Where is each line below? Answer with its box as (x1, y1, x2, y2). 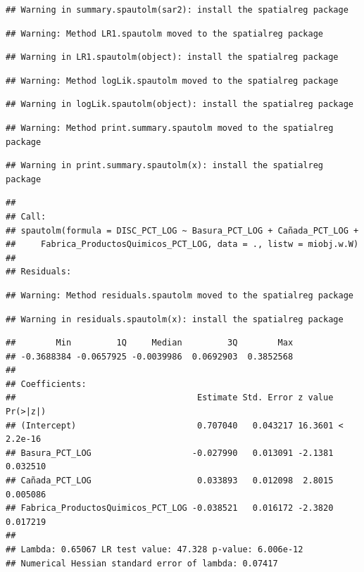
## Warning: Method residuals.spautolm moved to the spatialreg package (6, 290, 353, 300)
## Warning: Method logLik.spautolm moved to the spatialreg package (6, 75, 339, 86)
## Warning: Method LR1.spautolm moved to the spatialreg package (6, 28, 324, 39)
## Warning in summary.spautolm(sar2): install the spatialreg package (6, 5, 349, 15)
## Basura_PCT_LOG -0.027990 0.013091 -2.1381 (6, 447, 334, 458)
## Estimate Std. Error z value (6, 393, 334, 403)
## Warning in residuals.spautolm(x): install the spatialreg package (6, 314, 344, 324)
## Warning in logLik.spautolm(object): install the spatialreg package (6, 99, 353, 110)
